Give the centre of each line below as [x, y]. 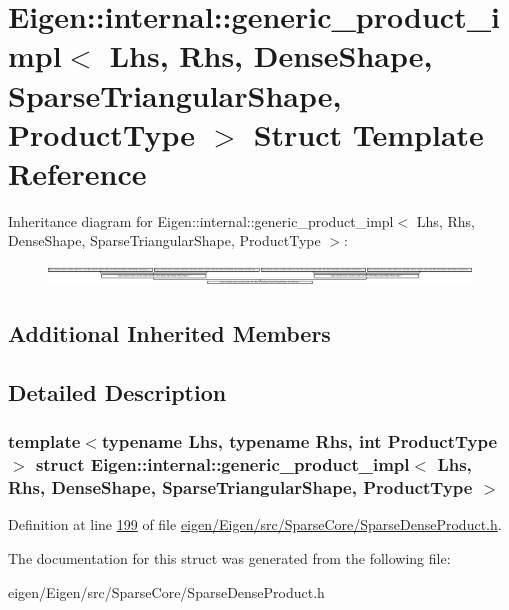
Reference [77, 172]
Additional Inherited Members [169, 333]
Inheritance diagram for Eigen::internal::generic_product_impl [201, 220]
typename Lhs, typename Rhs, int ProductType [299, 441]
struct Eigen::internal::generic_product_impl [222, 464]
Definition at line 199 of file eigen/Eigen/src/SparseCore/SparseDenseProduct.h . [255, 524]
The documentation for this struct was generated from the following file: [229, 558]
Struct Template [368, 133]
